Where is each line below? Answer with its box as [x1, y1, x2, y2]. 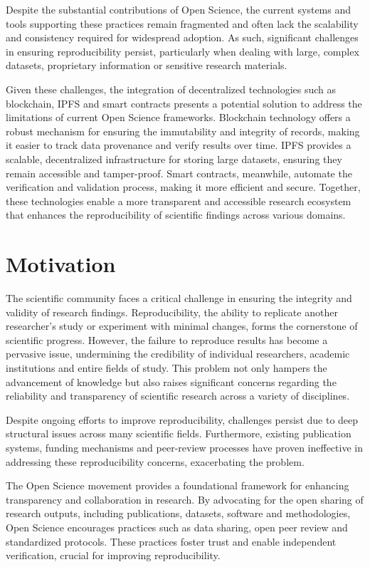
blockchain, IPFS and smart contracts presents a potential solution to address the [6, 95, 362, 110]
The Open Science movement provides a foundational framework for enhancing [6, 478, 349, 493]
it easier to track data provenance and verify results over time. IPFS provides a [6, 137, 351, 152]
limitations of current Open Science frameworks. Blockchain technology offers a [6, 110, 351, 125]
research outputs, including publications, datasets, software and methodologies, [6, 506, 351, 521]
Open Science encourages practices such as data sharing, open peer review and [6, 519, 348, 534]
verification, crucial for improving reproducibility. [6, 548, 221, 563]
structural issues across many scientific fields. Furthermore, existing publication [6, 426, 351, 441]
